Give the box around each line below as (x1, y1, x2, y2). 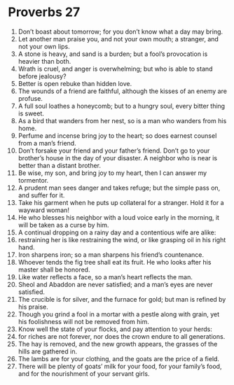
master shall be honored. (18, 265, 90, 274)
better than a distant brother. (18, 161, 101, 169)
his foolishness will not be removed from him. (18, 317, 150, 325)
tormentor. (18, 176, 49, 184)
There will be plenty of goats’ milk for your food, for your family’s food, (18, 362, 222, 370)
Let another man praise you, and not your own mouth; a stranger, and (18, 34, 219, 43)
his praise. (18, 302, 48, 311)
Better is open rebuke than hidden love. (18, 79, 132, 87)
